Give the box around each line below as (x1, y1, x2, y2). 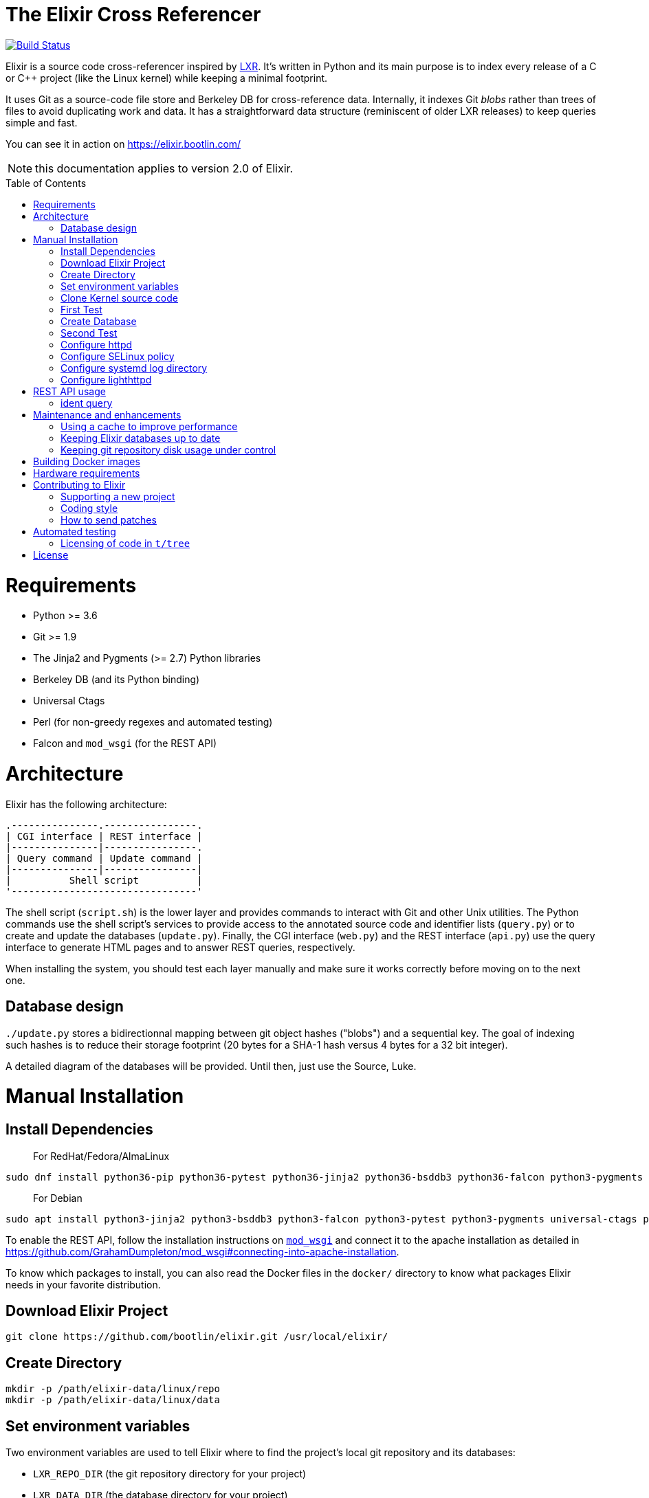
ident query (60, 396, 113, 409)
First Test (60, 303, 102, 315)
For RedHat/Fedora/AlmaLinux (33, 1150, 170, 1162)
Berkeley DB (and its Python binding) (33, 673, 200, 686)
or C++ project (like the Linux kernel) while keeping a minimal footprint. (5, 71, 328, 84)
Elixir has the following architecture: (5, 798, 167, 810)
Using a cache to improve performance (60, 420, 238, 432)
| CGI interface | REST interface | (5, 830, 203, 842)
